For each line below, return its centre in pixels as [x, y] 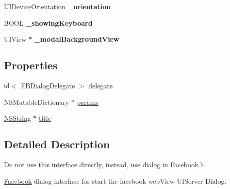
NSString [17, 118]
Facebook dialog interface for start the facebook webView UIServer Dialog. [115, 181]
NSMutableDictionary [37, 102]
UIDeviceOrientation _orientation [57, 6]
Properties [31, 65]
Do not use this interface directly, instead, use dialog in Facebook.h [104, 164]
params [88, 102]
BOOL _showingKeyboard [48, 23]
